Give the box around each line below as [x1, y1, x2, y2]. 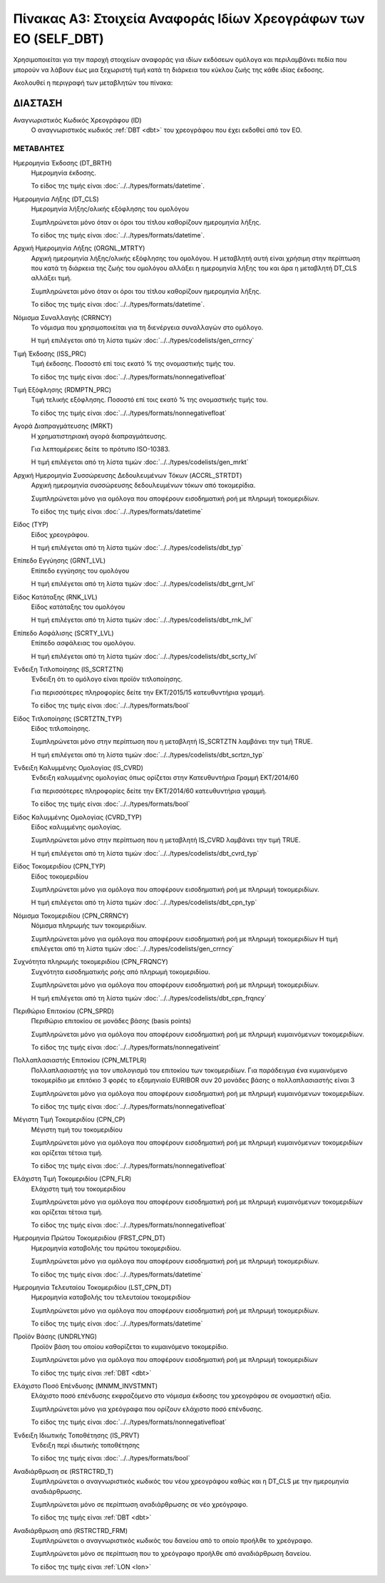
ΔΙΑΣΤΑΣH [13, 97, 63, 109]
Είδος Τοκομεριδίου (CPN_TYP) [13, 862, 106, 871]
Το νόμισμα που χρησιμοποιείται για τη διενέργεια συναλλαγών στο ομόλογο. [31, 323, 264, 332]
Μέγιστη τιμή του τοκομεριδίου [31, 1125, 123, 1134]
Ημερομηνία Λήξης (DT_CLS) [13, 195, 99, 203]
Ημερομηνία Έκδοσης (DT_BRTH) [13, 158, 112, 167]
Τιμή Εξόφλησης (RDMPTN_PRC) [13, 385, 112, 394]
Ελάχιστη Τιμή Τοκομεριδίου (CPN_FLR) [13, 1174, 132, 1183]
